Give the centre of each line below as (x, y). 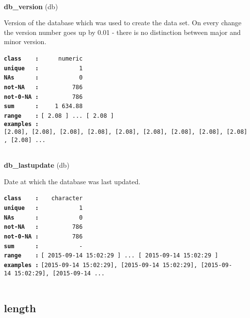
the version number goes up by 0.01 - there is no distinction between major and (122, 32)
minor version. (25, 41)
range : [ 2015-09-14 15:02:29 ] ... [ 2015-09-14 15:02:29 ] (111, 256)
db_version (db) (31, 6)
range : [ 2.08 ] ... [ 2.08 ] (59, 116)
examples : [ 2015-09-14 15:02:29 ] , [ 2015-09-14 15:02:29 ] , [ (104, 265)
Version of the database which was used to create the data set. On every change (123, 23)
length (20, 308)
